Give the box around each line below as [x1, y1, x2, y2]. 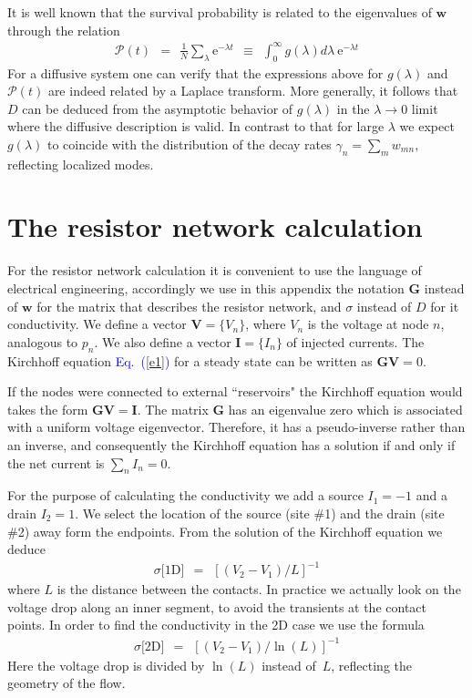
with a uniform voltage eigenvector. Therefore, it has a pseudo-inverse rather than [7, 417, 466, 436]
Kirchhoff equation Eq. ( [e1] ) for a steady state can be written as [7, 351, 373, 370]
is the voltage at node [307, 314, 429, 334]
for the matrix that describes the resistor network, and [36, 296, 342, 315]
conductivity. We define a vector [7, 314, 187, 334]
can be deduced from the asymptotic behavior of [22, 98, 293, 118]
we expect [399, 117, 455, 136]
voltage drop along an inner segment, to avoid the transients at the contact [7, 597, 426, 616]
